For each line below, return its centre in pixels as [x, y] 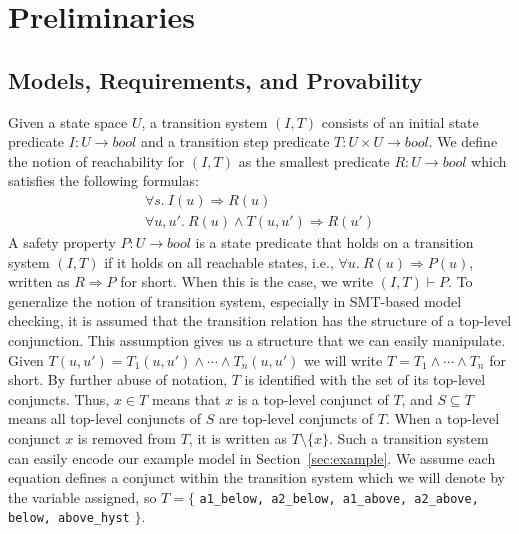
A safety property [62, 242]
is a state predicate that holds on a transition [334, 242]
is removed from [127, 437]
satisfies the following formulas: [103, 180]
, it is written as [238, 437]
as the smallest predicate [314, 160]
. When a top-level [442, 418]
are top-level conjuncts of [296, 418]
